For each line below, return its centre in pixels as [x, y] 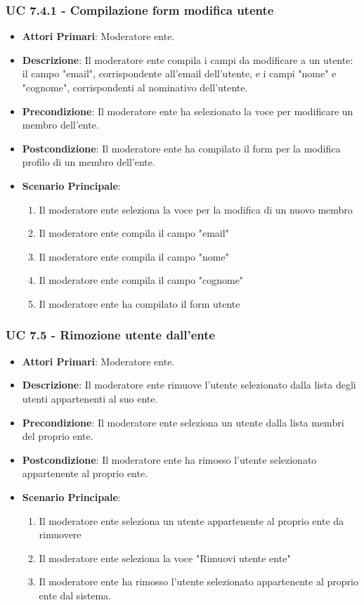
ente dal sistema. [75, 595]
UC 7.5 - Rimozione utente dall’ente [111, 335]
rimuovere [60, 534]
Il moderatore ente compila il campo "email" [134, 233]
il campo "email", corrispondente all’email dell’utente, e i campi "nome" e [179, 73]
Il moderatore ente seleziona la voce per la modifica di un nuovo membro [196, 209]
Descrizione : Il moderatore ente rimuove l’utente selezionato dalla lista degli [189, 385]
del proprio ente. [58, 436]
